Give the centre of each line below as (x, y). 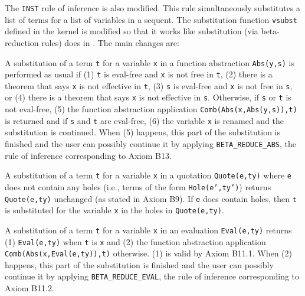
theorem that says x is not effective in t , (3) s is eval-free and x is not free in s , (149, 85)
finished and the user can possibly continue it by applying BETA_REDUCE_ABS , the (150, 144)
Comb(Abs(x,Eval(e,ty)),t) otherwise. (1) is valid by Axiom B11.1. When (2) (148, 253)
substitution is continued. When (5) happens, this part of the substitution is (142, 132)
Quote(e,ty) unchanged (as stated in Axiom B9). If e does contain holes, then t (151, 198)
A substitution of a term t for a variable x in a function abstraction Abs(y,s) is (150, 62)
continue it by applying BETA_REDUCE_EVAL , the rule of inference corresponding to (152, 276)
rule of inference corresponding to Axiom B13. (88, 155)
